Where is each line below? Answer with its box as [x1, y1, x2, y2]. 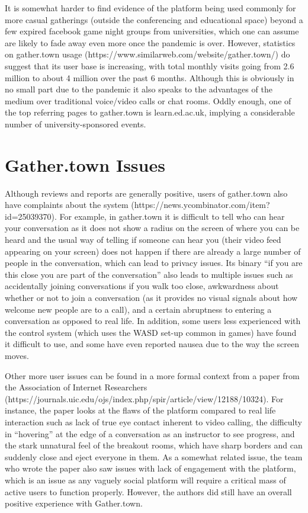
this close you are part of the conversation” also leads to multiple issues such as [5, 268, 293, 280]
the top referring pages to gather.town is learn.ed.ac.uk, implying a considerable [5, 106, 295, 118]
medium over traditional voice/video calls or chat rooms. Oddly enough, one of [5, 94, 291, 107]
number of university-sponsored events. [5, 117, 146, 130]
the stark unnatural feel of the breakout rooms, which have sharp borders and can [5, 439, 303, 451]
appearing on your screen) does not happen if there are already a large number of [5, 245, 301, 257]
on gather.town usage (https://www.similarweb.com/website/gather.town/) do [5, 48, 290, 60]
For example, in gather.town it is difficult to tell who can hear [59, 210, 285, 222]
